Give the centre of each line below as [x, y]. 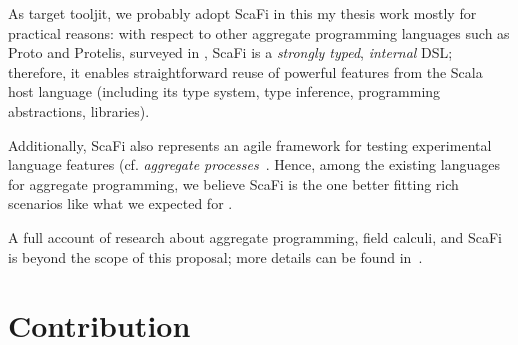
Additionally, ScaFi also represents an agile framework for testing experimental [250, 144]
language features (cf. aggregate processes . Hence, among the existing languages [254, 164]
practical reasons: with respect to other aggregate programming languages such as [259, 32]
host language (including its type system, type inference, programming [224, 91]
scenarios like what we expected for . [120, 203]
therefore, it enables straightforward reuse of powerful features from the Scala [245, 71]
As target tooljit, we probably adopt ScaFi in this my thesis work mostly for [242, 13]
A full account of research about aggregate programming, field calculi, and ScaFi [255, 236]
